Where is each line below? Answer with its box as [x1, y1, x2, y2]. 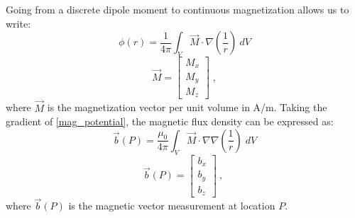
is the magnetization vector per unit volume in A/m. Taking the [47, 100, 327, 115]
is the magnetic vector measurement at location [68, 198, 275, 213]
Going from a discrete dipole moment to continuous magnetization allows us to [6, 2, 349, 16]
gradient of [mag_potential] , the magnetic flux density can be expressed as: [6, 114, 334, 129]
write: [6, 16, 31, 30]
